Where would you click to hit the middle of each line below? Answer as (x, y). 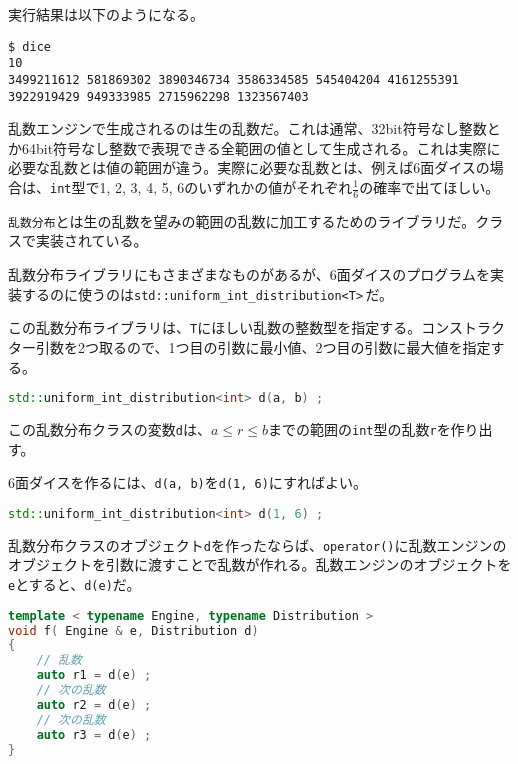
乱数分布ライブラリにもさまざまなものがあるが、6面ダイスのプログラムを (249, 274)
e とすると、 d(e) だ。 (74, 584)
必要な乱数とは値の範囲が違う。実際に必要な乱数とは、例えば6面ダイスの (249, 167)
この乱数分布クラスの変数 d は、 (109, 429)
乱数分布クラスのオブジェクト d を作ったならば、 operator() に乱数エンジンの (257, 544)
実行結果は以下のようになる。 (106, 14)
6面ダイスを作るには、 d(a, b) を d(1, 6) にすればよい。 (187, 482)
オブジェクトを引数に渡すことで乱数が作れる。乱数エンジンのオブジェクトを (260, 564)
